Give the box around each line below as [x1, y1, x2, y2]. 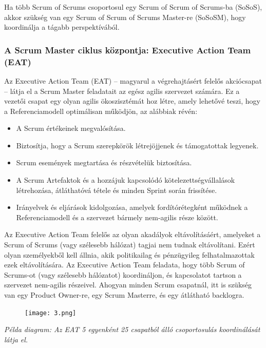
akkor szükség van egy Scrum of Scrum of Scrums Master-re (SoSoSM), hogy [4, 11, 246, 22]
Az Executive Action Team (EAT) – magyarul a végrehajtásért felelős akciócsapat [4, 75, 262, 86]
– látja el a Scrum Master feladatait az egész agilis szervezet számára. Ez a [4, 85, 240, 96]
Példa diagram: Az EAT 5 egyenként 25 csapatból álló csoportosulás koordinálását [4, 324, 260, 335]
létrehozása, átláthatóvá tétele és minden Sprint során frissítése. [16, 184, 217, 195]
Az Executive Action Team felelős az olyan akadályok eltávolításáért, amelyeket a [4, 229, 261, 240]
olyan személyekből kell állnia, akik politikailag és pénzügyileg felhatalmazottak [4, 249, 255, 260]
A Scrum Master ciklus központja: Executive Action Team [4, 43, 251, 56]
